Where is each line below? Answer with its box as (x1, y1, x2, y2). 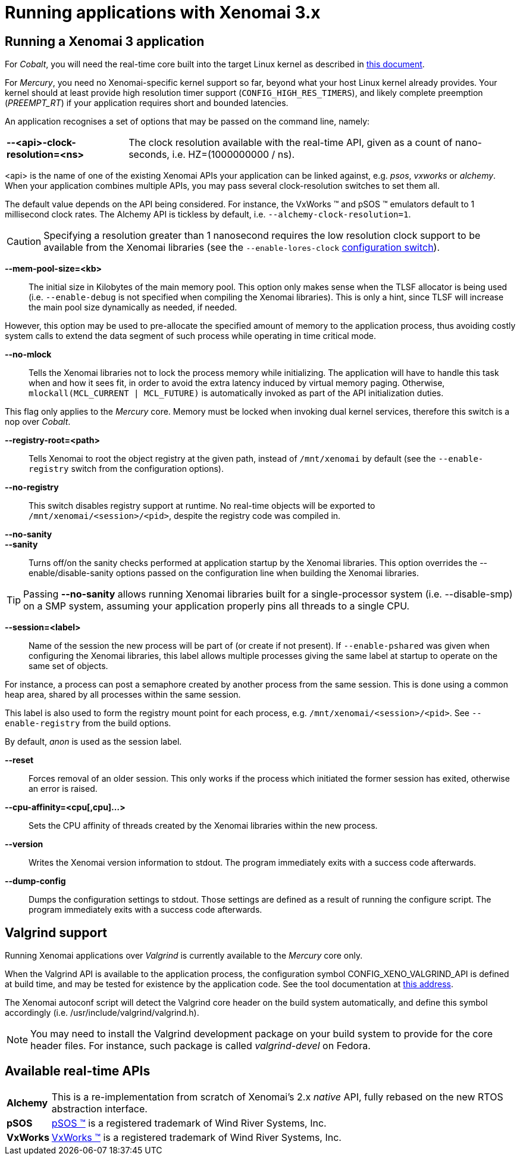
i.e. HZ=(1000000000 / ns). (172, 148, 295, 161)
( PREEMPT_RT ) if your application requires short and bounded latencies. (5, 98, 289, 108)
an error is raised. (29, 783, 98, 794)
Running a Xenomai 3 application (5, 33, 205, 49)
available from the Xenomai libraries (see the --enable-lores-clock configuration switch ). (43, 241, 440, 254)
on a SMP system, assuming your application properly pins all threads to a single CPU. (23, 600, 410, 612)
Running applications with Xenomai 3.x (5, 2, 321, 23)
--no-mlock (5, 349, 52, 360)
